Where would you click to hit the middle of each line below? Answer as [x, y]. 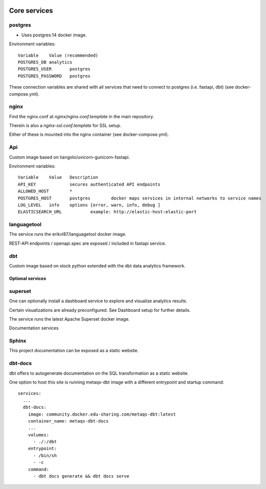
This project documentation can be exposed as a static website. [74, 351]
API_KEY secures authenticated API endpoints [89, 184]
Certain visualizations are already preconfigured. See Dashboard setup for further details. [100, 310]
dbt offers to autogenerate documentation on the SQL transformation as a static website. [99, 373]
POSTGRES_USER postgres [54, 69]
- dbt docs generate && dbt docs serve [81, 476]
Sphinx [18, 341]
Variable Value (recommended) [58, 55]
